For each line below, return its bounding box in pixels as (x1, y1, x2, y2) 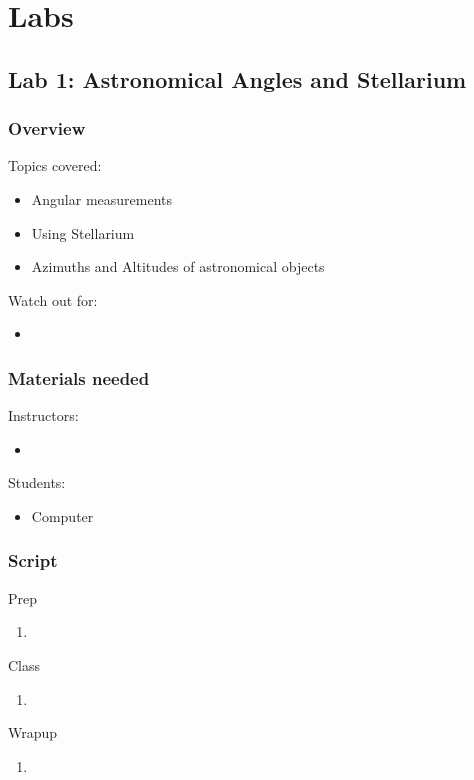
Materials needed (8, 365, 150, 390)
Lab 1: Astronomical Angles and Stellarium (8, 63, 467, 94)
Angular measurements (31, 188, 173, 209)
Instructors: (8, 405, 79, 426)
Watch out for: (8, 289, 98, 310)
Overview (8, 116, 86, 141)
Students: (8, 472, 66, 493)
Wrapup (8, 722, 58, 743)
